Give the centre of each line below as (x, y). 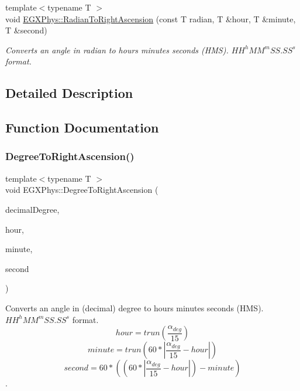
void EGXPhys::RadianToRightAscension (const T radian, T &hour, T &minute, (151, 18)
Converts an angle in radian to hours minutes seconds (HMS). (117, 50)
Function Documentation (82, 127)
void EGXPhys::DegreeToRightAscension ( (82, 190)
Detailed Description (69, 93)
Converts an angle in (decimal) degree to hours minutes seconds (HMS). (135, 307)
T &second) (26, 30)
